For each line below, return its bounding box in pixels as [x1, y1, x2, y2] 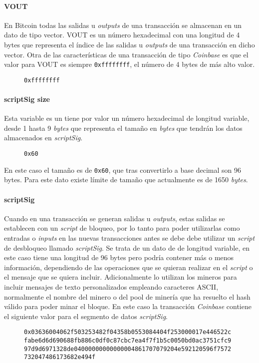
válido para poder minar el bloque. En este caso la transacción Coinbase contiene [4, 301, 252, 312]
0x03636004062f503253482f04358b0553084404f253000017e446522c [24, 329, 232, 336]
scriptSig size [4, 94, 50, 104]
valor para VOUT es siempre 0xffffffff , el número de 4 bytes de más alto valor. [4, 59, 255, 69]
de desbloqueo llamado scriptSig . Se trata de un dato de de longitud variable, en [4, 242, 250, 253]
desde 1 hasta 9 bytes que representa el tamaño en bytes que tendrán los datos [4, 122, 243, 133]
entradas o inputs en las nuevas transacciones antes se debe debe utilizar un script [4, 232, 255, 243]
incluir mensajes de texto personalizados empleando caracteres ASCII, [4, 281, 219, 292]
